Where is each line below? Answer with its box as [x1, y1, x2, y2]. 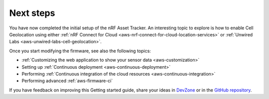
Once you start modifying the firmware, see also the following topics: [9, 48, 151, 54]
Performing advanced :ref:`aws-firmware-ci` [21, 78, 113, 84]
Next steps [9, 7, 55, 18]
